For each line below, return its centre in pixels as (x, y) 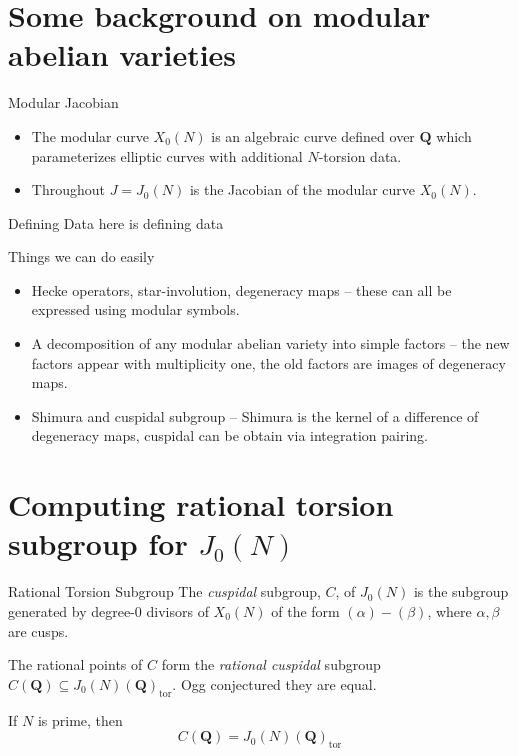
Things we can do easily (81, 256)
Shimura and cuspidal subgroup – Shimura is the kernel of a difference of (255, 415)
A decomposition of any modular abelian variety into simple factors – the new (270, 343)
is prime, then (80, 719)
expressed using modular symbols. (135, 309)
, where (449, 610)
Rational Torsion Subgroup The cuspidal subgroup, (164, 591)
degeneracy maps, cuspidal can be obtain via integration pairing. (229, 435)
